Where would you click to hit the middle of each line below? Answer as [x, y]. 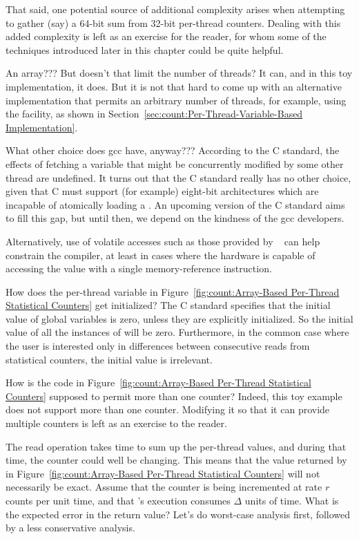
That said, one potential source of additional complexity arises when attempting [175, 9]
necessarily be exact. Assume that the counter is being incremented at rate [164, 487]
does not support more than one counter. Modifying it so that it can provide [168, 409]
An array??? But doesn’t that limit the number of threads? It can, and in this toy [179, 73]
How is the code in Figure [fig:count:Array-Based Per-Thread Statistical [158, 382]
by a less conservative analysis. [70, 528]
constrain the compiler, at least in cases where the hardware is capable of [161, 255]
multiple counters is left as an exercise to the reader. [116, 423]
